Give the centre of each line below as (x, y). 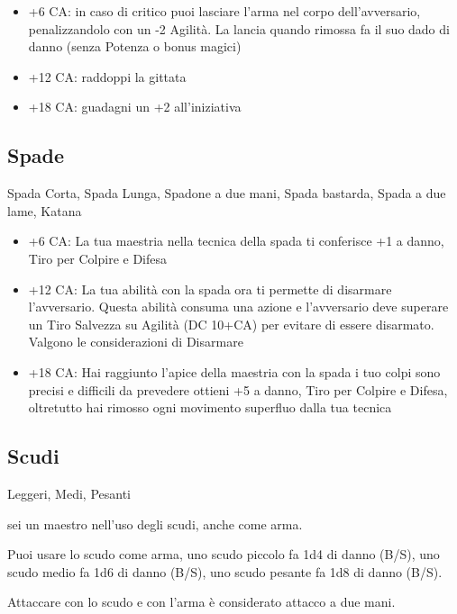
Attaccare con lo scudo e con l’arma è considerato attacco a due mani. (201, 602)
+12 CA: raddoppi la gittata (107, 76)
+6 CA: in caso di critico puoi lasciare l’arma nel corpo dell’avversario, (224, 11)
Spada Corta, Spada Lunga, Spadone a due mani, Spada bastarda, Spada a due (227, 193)
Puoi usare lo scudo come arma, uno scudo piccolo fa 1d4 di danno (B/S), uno (224, 554)
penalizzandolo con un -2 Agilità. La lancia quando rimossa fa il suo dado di (239, 28)
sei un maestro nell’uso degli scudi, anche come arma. (155, 524)
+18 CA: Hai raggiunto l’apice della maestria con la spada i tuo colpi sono (234, 371)
